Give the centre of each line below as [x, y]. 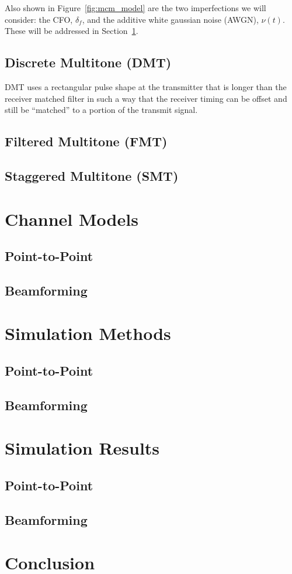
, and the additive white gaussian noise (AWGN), [170, 19]
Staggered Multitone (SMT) [92, 175]
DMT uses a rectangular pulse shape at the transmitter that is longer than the [146, 86]
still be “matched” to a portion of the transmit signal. [101, 110]
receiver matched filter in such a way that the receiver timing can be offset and [146, 98]
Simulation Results [82, 448]
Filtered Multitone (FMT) [86, 141]
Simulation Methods [88, 333]
